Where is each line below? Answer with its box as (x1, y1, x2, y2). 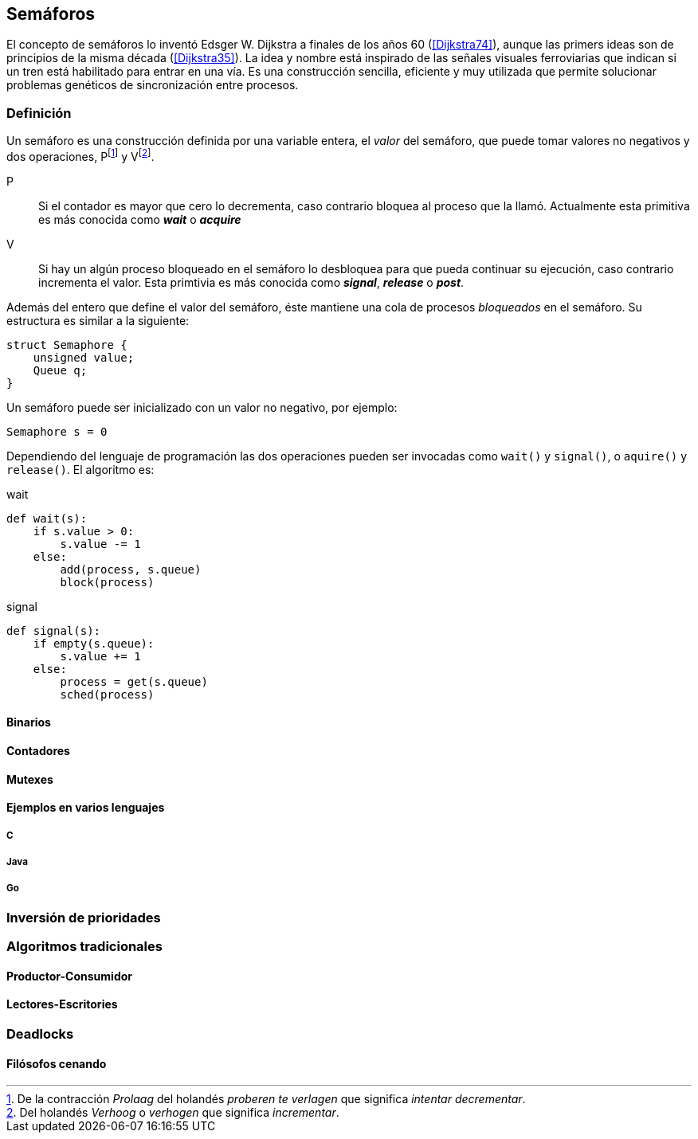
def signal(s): (6, 624, 101, 637)
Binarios (6, 715, 51, 730)
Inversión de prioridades (6, 909, 161, 926)
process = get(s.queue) (60, 675, 208, 688)
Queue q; (33, 363, 88, 377)
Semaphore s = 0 (6, 425, 108, 438)
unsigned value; (33, 350, 135, 364)
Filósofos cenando (6, 1056, 107, 1071)
